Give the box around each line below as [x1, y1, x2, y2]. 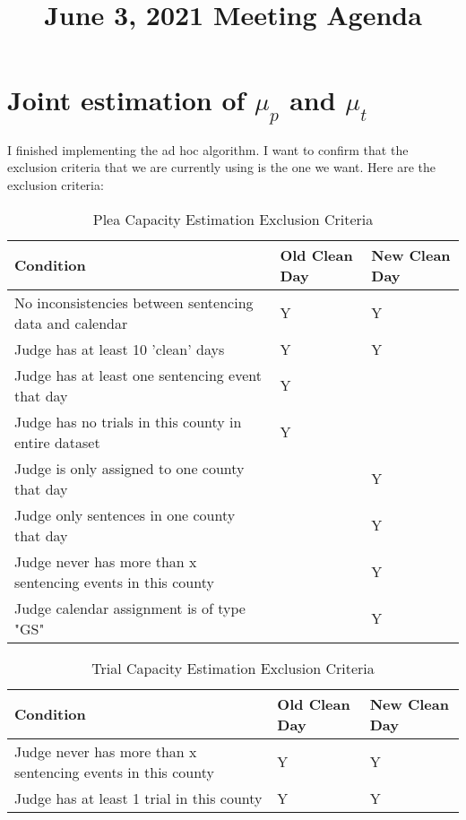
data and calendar [14, 312, 128, 333]
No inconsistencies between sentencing [14, 291, 254, 313]
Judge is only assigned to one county [14, 457, 245, 479]
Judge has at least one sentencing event [14, 364, 263, 385]
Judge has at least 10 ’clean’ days [14, 338, 225, 359]
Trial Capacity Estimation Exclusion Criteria [91, 657, 375, 678]
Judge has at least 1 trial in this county [14, 787, 263, 808]
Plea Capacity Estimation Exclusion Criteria [92, 208, 374, 229]
